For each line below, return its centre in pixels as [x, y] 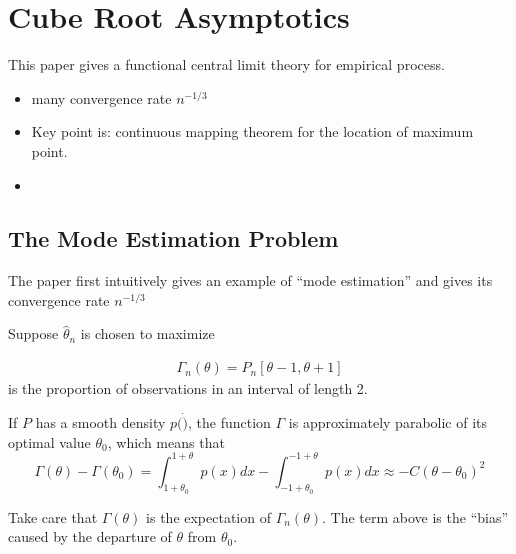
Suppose [33, 333]
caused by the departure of [90, 536]
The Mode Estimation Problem [173, 238]
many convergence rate [101, 97]
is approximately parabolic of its [388, 421]
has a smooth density [100, 421]
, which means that [166, 441]
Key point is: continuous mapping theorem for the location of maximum [252, 131]
